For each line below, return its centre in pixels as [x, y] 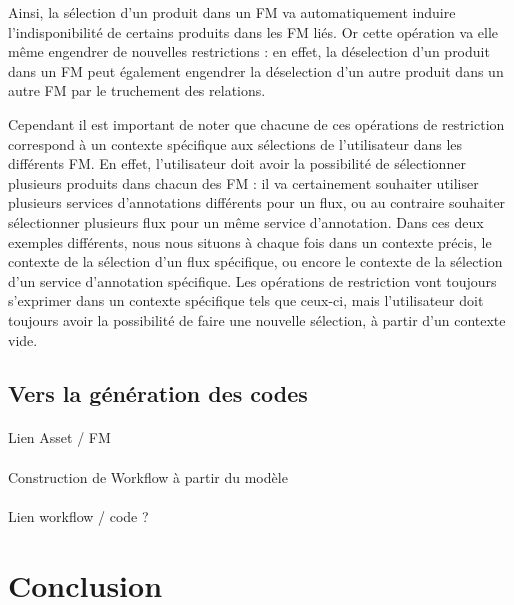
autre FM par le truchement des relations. [137, 90]
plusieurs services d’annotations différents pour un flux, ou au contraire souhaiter [257, 202]
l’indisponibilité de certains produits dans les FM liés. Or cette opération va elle [253, 31]
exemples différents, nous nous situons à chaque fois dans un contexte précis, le [250, 241]
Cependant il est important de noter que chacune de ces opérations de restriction [256, 123]
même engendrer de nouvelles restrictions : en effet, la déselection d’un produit [249, 51]
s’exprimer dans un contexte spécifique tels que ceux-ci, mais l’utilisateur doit [246, 300]
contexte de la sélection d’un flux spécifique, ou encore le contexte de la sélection [255, 261]
